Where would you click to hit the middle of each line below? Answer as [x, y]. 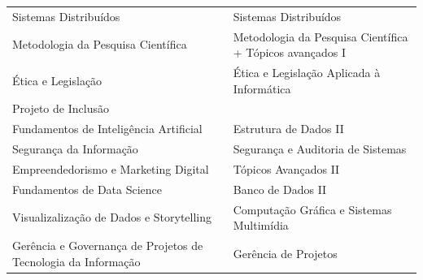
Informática [262, 88]
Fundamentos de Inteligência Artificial [107, 129]
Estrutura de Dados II [288, 129]
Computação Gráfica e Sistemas [312, 209]
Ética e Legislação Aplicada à [307, 73]
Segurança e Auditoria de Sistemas [320, 149]
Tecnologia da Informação [76, 261]
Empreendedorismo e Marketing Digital [111, 169]
